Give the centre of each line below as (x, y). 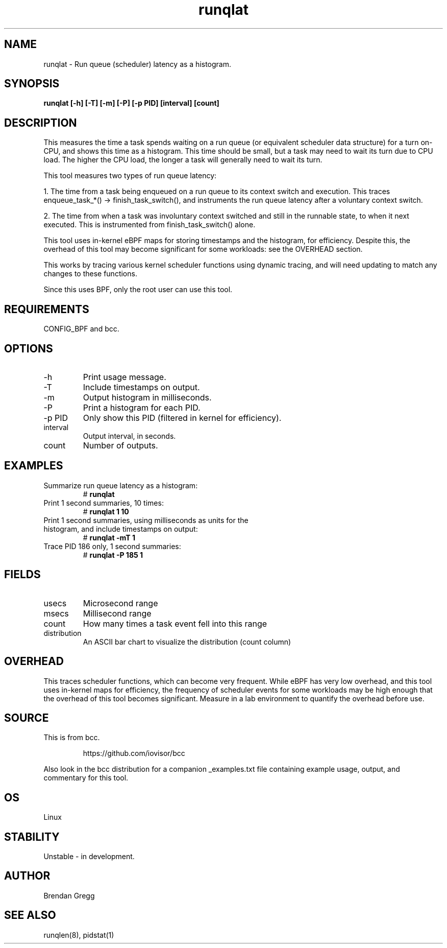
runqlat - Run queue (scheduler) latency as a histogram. (138, 64)
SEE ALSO (30, 915)
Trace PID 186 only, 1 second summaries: (112, 546)
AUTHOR (27, 876)
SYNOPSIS (32, 84)
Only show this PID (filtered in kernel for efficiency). (182, 418)
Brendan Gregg (69, 895)
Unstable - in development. (89, 857)
